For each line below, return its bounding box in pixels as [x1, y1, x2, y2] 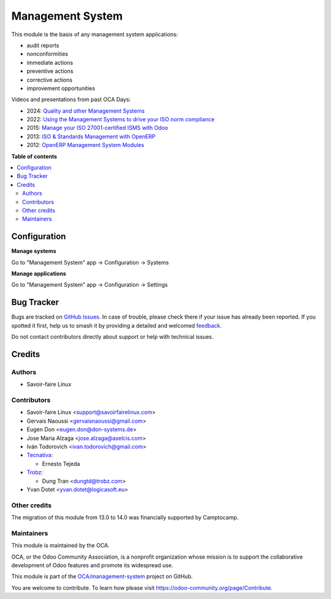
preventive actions [26, 67, 74, 75]
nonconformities [26, 50, 69, 58]
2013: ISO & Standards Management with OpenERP [26, 132, 156, 140]
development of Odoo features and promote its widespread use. [11, 562, 173, 569]
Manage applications [11, 270, 67, 277]
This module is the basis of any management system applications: [11, 31, 178, 38]
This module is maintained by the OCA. [11, 542, 110, 549]
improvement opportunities [26, 85, 95, 92]
